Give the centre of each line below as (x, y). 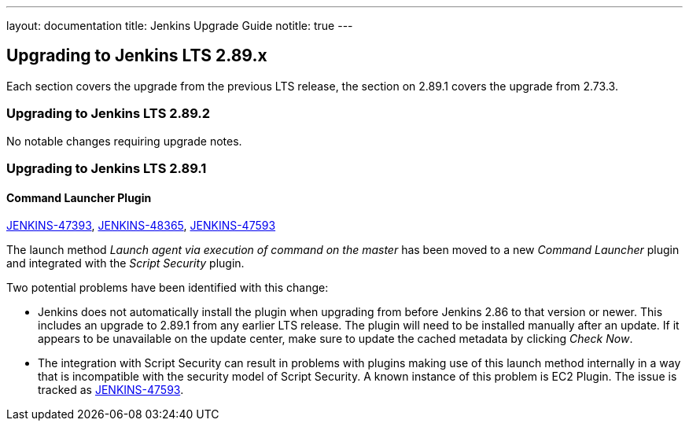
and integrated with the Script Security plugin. (125, 263)
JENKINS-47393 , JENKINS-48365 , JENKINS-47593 (141, 226)
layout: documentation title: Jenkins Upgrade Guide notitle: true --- (180, 26)
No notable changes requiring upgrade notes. (124, 141)
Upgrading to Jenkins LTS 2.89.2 (109, 114)
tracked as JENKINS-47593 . (111, 390)
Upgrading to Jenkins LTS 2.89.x (137, 56)
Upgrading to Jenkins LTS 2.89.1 (107, 168)
